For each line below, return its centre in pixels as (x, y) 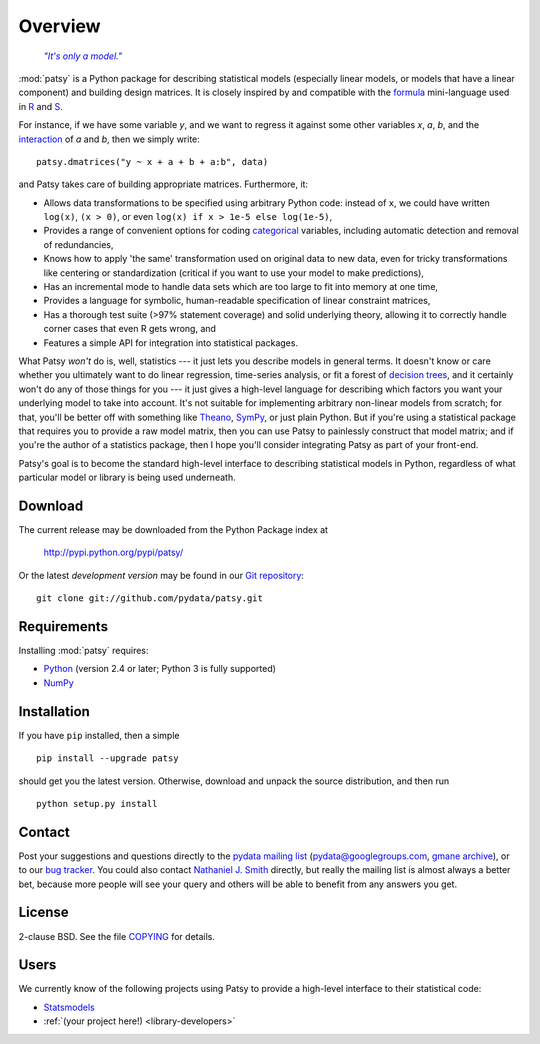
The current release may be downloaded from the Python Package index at (173, 529)
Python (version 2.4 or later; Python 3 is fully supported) (160, 669)
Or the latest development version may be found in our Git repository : (161, 575)
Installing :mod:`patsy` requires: (83, 651)
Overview (59, 26)
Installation (54, 711)
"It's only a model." (83, 56)
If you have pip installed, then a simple (99, 735)
